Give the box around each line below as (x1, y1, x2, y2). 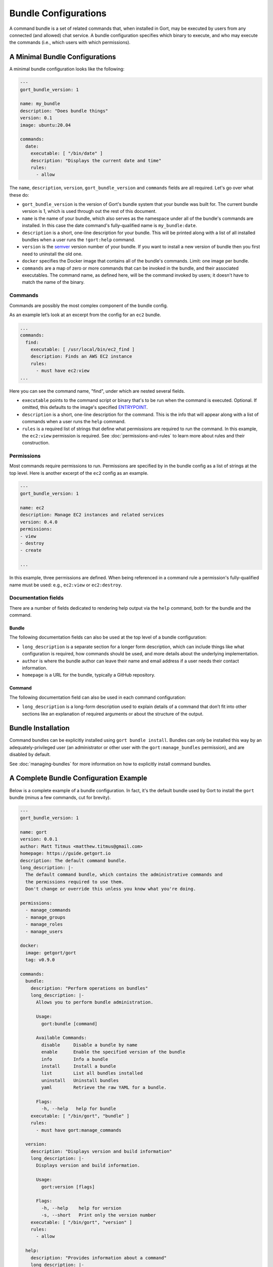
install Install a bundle (41, 1063, 116, 1069)
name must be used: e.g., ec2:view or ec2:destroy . (9, 582, 122, 588)
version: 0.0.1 (20, 836, 58, 842)
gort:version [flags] (41, 1184, 95, 1189)
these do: (9, 192, 29, 198)
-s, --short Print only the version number (41, 1212, 156, 1218)
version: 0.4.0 (20, 519, 58, 525)
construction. (22, 440, 50, 446)
